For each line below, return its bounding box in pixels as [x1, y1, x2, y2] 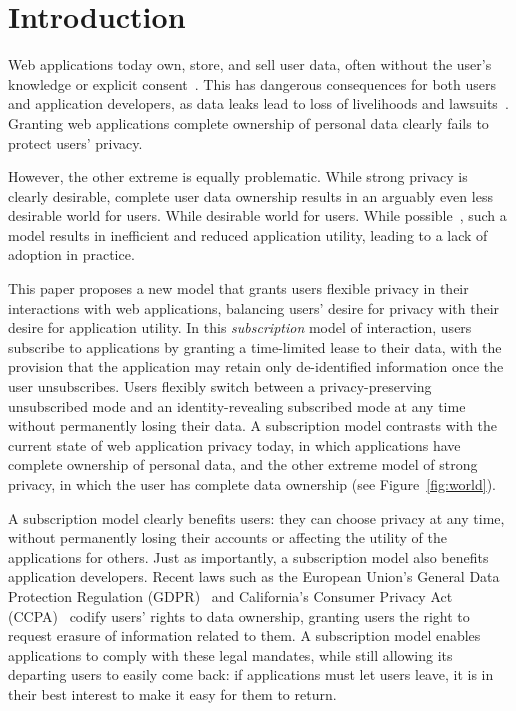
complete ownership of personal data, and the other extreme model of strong [8, 454, 478, 475]
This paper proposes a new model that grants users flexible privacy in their [8, 278, 469, 299]
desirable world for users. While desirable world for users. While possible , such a [8, 205, 507, 226]
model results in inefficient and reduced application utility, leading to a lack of [8, 224, 488, 245]
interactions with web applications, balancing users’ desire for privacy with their [8, 297, 500, 318]
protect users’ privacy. [8, 132, 143, 153]
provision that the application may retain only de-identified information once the [8, 356, 504, 377]
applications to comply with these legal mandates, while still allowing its [8, 644, 453, 665]
